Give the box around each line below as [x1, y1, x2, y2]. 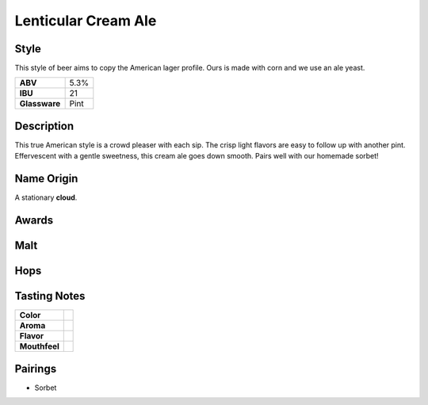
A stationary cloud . [14, 193, 78, 202]
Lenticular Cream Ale [14, 12, 157, 29]
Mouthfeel [19, 341, 59, 352]
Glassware [19, 98, 61, 109]
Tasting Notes [14, 289, 86, 303]
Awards [14, 214, 54, 227]
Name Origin [14, 172, 78, 185]
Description [14, 119, 75, 132]
